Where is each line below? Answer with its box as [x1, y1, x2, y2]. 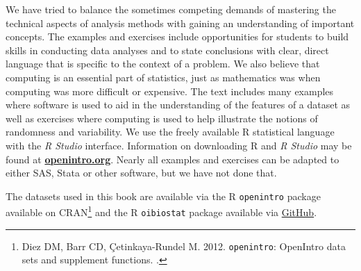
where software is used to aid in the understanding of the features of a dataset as [6, 97, 351, 112]
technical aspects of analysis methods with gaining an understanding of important [6, 15, 355, 30]
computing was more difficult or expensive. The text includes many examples [6, 83, 334, 98]
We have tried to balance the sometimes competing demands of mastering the [6, 2, 336, 16]
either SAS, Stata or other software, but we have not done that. [6, 165, 277, 180]
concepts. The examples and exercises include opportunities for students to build [6, 29, 349, 44]
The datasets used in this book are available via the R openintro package [6, 188, 321, 203]
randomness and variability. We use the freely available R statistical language [6, 124, 335, 139]
